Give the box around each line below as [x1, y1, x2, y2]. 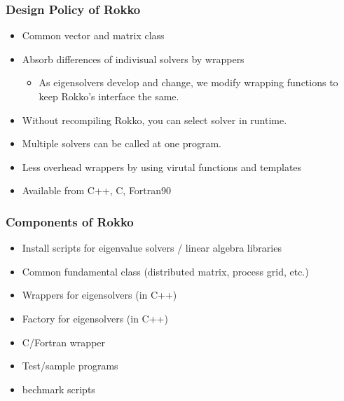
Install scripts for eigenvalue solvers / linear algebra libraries [22, 240, 282, 255]
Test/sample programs [22, 358, 118, 373]
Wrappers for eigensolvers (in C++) [22, 287, 177, 302]
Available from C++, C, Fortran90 [22, 183, 172, 198]
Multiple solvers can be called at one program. [22, 136, 221, 151]
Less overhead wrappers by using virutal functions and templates [22, 159, 302, 174]
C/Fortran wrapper [22, 334, 106, 349]
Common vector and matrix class [22, 28, 165, 43]
